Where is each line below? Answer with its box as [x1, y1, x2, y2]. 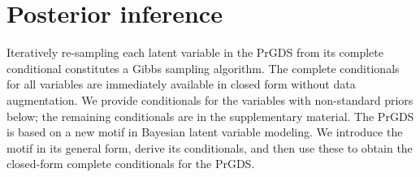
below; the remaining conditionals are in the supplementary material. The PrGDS [6, 107, 414, 124]
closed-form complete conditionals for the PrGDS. [6, 155, 255, 172]
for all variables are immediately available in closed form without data [6, 76, 356, 93]
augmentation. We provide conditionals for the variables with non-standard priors [6, 91, 414, 108]
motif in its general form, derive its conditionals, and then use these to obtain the [6, 139, 413, 156]
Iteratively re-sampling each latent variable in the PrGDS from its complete [6, 44, 383, 61]
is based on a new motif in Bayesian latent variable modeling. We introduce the [6, 123, 403, 140]
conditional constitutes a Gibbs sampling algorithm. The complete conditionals [6, 59, 400, 76]
